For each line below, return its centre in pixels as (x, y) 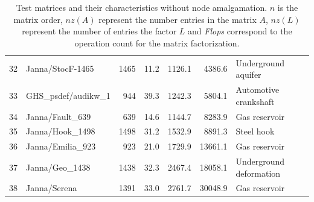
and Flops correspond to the (240, 31)
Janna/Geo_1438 (58, 167)
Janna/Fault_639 (59, 116)
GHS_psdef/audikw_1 (68, 95)
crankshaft (255, 101)
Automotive (258, 90)
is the (288, 7)
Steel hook (255, 131)
